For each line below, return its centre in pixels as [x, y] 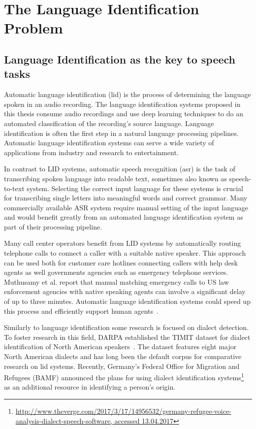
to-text [14, 188]
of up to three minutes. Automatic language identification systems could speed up [127, 301]
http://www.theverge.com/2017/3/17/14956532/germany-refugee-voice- [123, 411]
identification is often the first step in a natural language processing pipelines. [121, 133]
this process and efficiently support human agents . [81, 311]
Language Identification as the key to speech [120, 59]
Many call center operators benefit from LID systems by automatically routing [123, 243]
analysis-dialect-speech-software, [64, 420]
